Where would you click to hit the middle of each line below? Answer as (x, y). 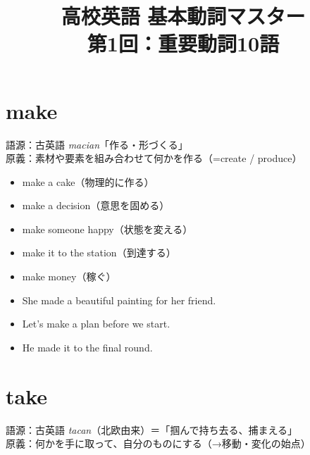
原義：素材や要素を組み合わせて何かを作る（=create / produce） (154, 158)
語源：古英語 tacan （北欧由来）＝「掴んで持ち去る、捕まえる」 (152, 429)
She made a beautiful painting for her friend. (119, 300)
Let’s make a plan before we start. (96, 324)
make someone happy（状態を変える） (107, 229)
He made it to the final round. (87, 347)
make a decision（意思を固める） (96, 205)
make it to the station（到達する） (99, 253)
